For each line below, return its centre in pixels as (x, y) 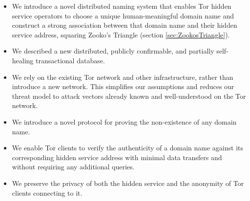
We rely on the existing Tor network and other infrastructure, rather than (123, 77)
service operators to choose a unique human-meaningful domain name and (123, 15)
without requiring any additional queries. (73, 167)
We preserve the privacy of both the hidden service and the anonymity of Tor (128, 183)
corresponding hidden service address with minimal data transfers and (117, 157)
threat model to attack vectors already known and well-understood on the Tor (129, 96)
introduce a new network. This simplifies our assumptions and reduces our (123, 86)
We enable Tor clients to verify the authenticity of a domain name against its (127, 148)
